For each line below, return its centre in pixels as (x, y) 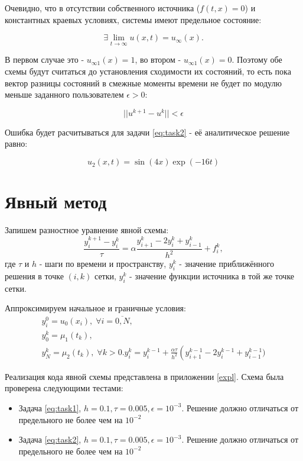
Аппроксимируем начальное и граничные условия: (95, 308)
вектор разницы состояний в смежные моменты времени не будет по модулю (143, 83)
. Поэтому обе (257, 59)
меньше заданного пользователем (64, 94)
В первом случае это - (45, 59)
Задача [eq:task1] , (50, 407)
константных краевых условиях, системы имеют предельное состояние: (133, 19)
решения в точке (34, 275)
